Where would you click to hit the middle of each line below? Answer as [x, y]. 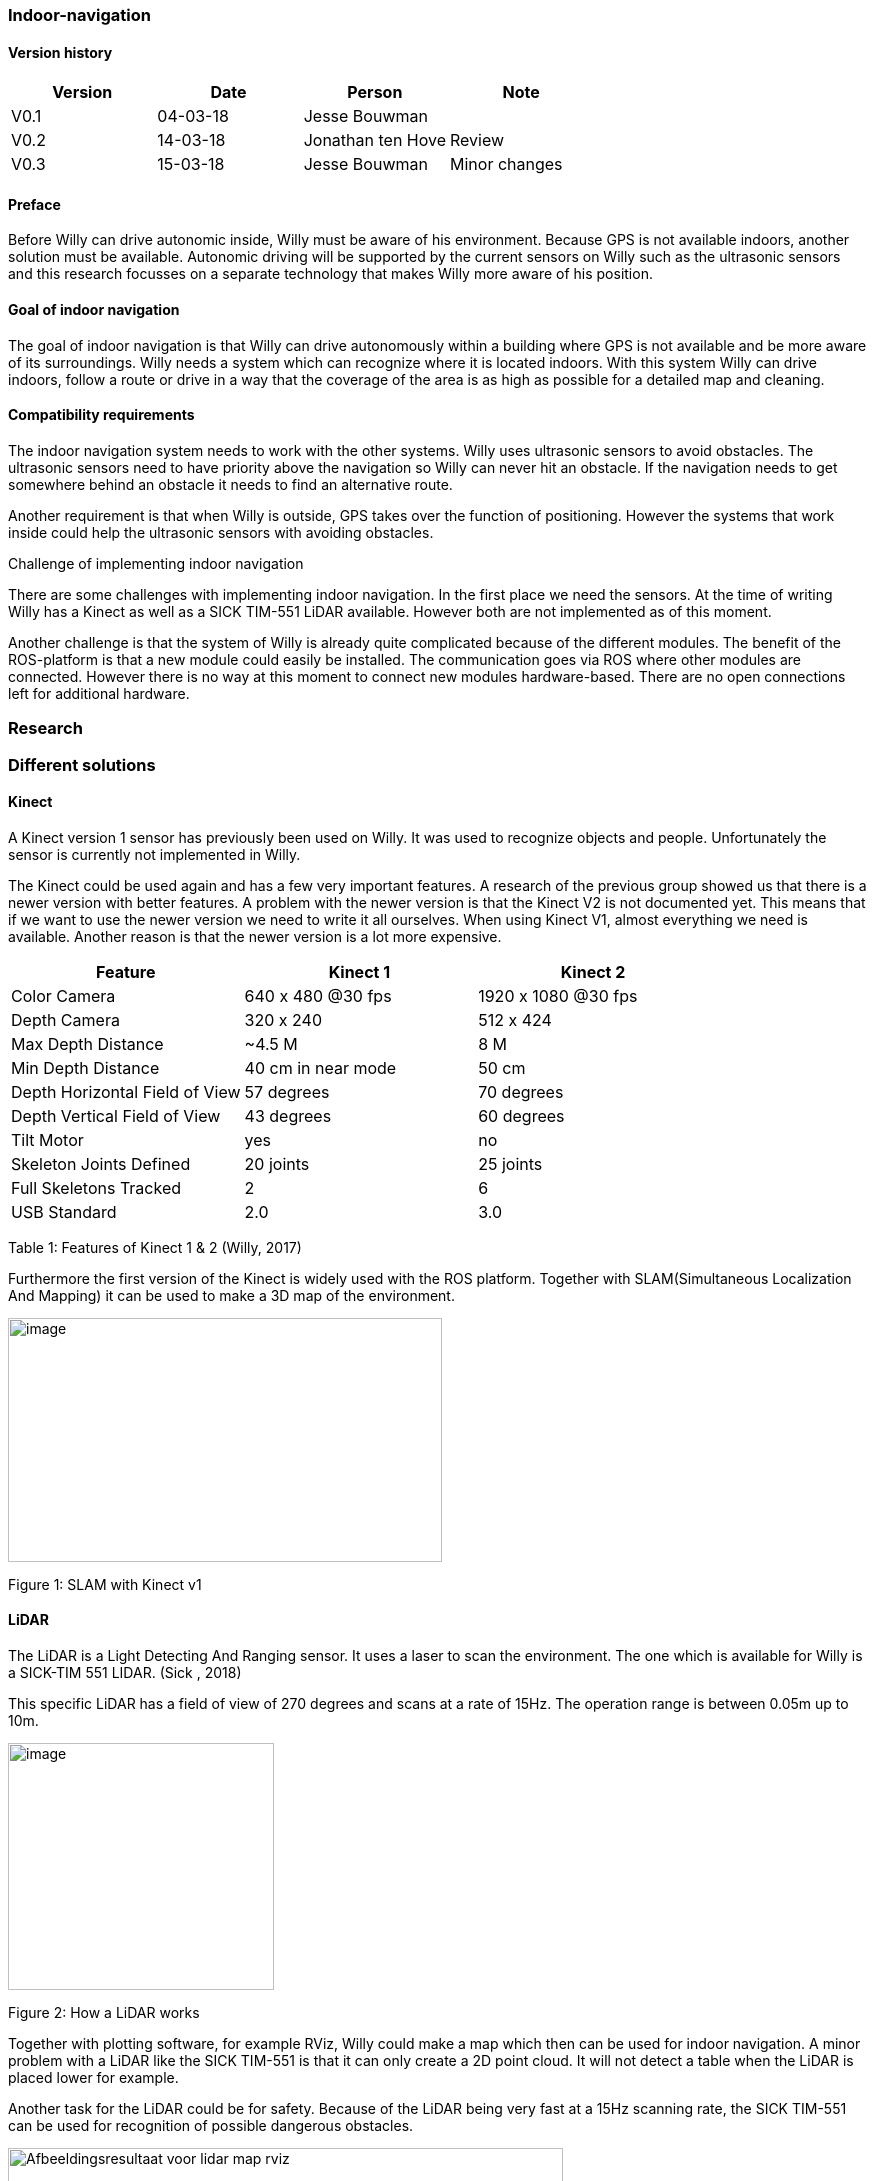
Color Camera [63, 995]
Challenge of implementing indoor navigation [156, 563]
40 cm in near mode [320, 1067]
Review [477, 140]
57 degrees [287, 1091]
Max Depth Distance [87, 1043]
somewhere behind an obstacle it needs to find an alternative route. [230, 484]
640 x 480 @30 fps [318, 995]
